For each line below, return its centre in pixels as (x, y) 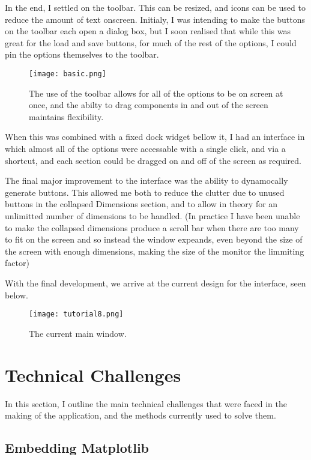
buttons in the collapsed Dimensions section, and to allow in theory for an (141, 204)
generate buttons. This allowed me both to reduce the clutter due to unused (145, 192)
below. (17, 295)
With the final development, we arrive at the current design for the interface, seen (155, 283)
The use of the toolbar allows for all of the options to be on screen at (156, 93)
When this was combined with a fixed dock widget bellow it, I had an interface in (155, 137)
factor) (17, 263)
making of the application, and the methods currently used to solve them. (140, 415)
